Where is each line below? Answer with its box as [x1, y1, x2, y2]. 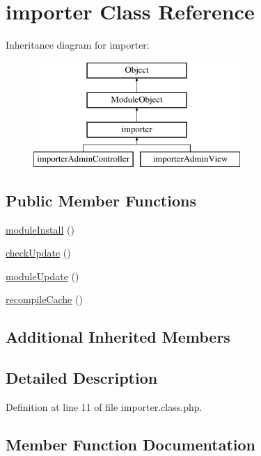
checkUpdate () [6, 245, 71, 260]
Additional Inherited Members [6, 326, 230, 348]
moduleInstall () [6, 222, 74, 236]
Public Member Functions [6, 189, 196, 211]
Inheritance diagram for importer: [6, 38, 150, 52]
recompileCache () [6, 292, 83, 307]
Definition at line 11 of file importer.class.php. [6, 400, 203, 414]
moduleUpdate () [6, 268, 79, 283]
